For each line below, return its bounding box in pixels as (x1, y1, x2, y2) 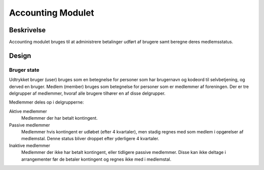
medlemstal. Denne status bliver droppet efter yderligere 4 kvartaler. (21, 136, 159, 142)
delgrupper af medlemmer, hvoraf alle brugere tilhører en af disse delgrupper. (9, 90, 166, 96)
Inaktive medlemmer (9, 142, 50, 149)
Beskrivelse (9, 26, 46, 34)
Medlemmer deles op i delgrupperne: (9, 99, 84, 105)
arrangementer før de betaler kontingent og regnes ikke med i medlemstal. (21, 156, 172, 162)
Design (9, 51, 31, 60)
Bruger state (9, 66, 40, 73)
